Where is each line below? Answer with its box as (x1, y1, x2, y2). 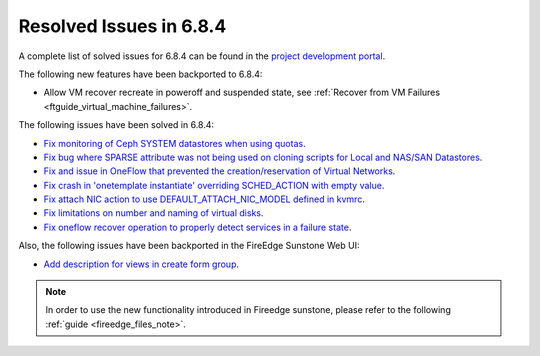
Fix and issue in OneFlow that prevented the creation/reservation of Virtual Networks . (43, 165, 396, 177)
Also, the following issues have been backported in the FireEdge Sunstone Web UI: (18, 240, 360, 252)
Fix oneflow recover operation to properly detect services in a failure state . (43, 221, 352, 233)
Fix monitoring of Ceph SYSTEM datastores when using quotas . (43, 137, 306, 149)
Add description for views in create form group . (43, 258, 240, 270)
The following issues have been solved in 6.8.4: (18, 119, 215, 131)
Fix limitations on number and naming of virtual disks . (43, 207, 264, 219)
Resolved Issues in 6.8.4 (18, 15, 227, 37)
